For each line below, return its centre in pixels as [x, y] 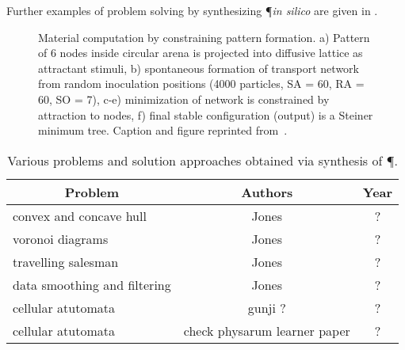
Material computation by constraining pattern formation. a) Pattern [204, 37]
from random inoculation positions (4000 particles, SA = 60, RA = [201, 84]
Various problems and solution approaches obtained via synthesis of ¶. [202, 160]
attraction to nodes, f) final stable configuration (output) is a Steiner [206, 114]
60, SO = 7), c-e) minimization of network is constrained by [184, 99]
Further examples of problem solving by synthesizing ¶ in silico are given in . [192, 10]
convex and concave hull [80, 215]
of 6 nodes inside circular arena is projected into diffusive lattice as [201, 53]
